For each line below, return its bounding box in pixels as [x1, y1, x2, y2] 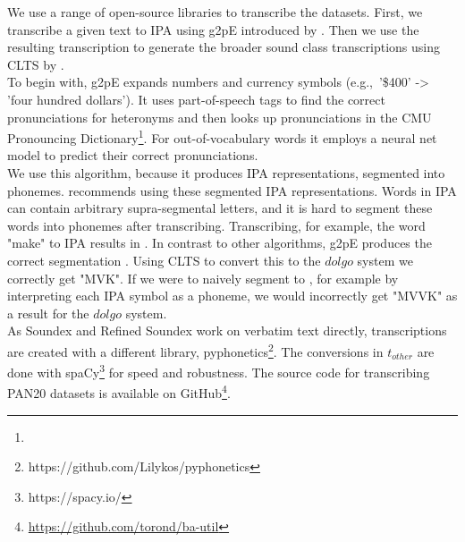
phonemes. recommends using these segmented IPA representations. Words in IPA [7, 181, 457, 199]
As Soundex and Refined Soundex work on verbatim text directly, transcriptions [7, 321, 447, 340]
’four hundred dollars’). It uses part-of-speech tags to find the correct [7, 89, 385, 108]
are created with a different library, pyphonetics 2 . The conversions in [7, 339, 384, 360]
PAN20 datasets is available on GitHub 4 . [7, 381, 231, 402]
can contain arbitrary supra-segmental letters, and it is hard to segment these [7, 199, 433, 217]
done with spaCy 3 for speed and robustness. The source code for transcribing [7, 360, 430, 381]
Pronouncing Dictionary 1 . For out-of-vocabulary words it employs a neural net [7, 126, 437, 147]
